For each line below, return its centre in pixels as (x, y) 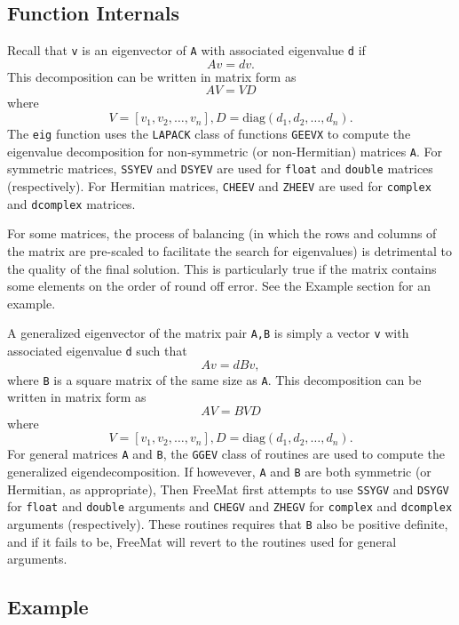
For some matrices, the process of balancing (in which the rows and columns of (222, 233)
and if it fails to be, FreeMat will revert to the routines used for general (202, 541)
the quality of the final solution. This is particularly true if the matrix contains (222, 268)
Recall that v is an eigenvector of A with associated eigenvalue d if (186, 50)
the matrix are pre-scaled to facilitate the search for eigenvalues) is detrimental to (229, 250)
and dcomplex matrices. (71, 203)
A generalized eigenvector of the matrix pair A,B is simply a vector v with (208, 333)
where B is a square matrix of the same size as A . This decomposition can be (214, 379)
